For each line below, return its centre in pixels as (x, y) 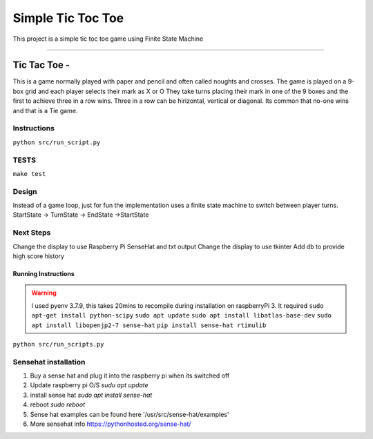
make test (29, 174)
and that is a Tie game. (45, 110)
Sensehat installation (49, 362)
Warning (44, 293)
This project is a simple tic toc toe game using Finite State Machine (108, 39)
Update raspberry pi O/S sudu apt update (89, 385)
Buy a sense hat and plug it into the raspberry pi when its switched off (130, 375)
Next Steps (32, 233)
